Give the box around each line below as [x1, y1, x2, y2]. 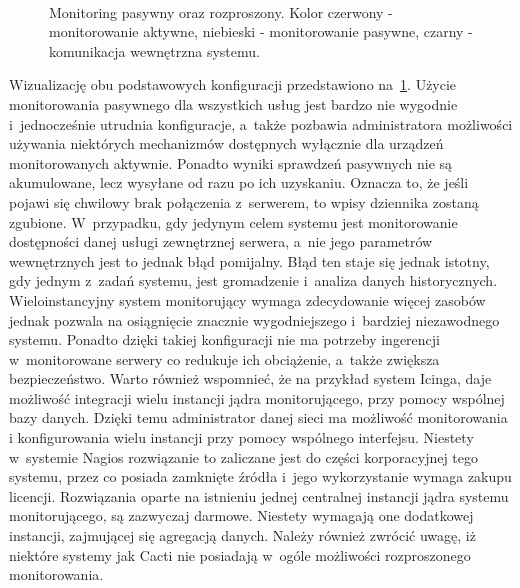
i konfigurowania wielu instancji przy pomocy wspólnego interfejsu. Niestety [9, 427, 474, 448]
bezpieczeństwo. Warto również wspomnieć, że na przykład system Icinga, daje [9, 368, 492, 389]
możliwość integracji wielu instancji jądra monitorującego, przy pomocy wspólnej [9, 387, 505, 408]
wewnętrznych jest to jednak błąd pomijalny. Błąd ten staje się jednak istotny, [9, 250, 490, 271]
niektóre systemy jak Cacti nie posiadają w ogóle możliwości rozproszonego [9, 544, 471, 565]
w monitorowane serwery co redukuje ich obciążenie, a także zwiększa [9, 348, 440, 369]
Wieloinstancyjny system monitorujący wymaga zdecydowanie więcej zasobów [9, 289, 486, 310]
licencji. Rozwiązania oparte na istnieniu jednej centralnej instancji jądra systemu [9, 485, 509, 506]
